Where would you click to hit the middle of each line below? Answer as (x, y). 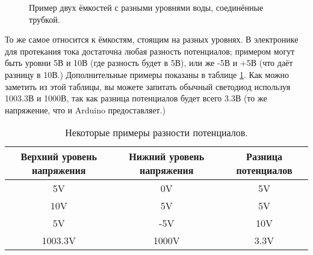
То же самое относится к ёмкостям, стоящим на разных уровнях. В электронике (152, 39)
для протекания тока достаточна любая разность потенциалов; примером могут (150, 51)
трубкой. (45, 19)
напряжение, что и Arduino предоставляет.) (85, 109)
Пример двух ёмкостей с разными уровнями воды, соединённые (146, 7)
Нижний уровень (167, 157)
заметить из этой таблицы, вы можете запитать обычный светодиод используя (148, 86)
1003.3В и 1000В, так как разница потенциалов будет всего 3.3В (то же (136, 98)
